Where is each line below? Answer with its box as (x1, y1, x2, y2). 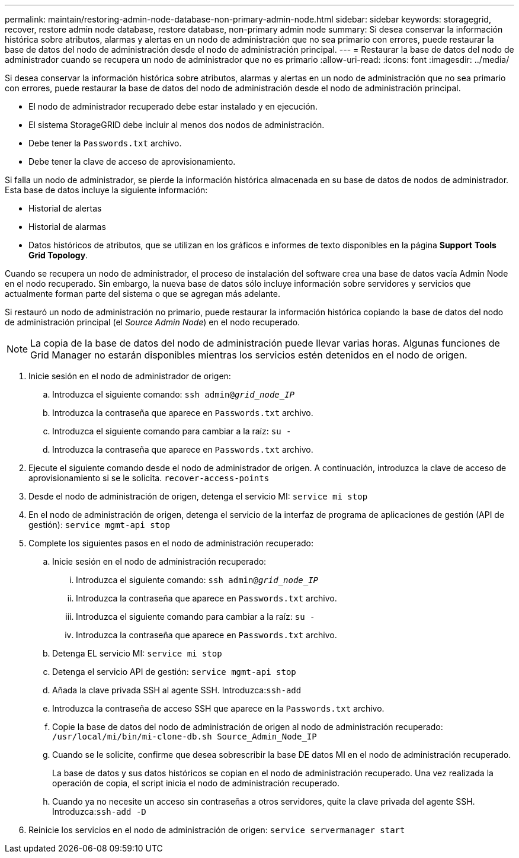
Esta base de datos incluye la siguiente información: (5, 185, 208, 195)
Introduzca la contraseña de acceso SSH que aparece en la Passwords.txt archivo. (52, 703, 385, 713)
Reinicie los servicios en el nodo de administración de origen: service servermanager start (28, 825, 405, 835)
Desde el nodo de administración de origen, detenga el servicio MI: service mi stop (28, 491, 368, 501)
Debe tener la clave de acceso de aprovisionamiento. (28, 156, 236, 167)
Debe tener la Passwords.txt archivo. (28, 138, 182, 148)
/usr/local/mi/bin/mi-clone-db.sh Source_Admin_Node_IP (52, 732, 317, 741)
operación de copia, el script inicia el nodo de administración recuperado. (52, 778, 340, 788)
